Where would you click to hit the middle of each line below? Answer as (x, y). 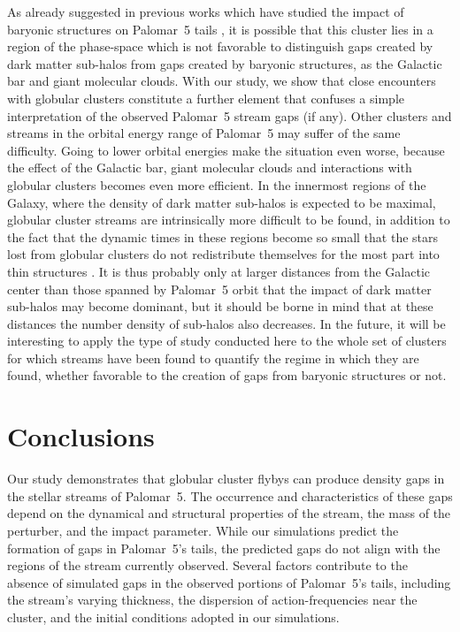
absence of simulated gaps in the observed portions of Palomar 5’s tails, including (229, 582)
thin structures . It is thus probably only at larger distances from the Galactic (218, 271)
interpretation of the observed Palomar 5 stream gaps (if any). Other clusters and (230, 115)
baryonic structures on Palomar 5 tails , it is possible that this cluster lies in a (220, 29)
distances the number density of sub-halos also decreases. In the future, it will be (226, 323)
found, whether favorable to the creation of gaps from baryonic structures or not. (227, 375)
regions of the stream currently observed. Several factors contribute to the (207, 565)
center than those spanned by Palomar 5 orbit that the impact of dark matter (219, 289)
